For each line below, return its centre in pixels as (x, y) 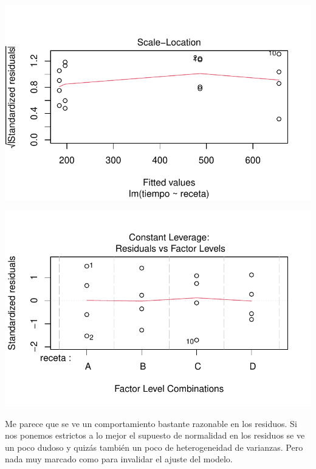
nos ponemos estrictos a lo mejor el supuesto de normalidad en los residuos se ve (155, 435)
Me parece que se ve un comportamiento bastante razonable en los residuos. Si (151, 423)
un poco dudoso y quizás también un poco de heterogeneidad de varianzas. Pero (154, 447)
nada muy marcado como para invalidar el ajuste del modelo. (119, 459)
